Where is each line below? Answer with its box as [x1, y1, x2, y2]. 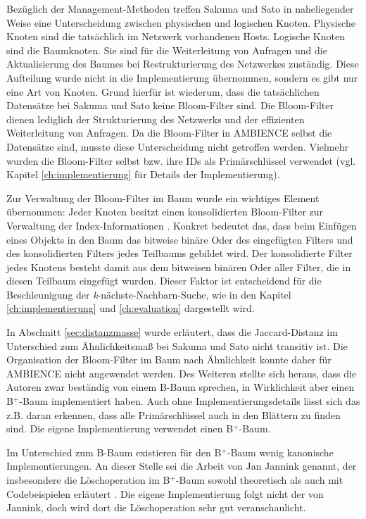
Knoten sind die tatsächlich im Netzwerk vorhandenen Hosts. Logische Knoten [6, 29, 345, 44]
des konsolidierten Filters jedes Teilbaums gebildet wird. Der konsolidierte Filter [6, 246, 353, 261]
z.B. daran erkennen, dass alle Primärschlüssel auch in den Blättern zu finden [6, 407, 341, 422]
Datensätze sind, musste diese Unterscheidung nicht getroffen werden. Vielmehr [6, 139, 349, 154]
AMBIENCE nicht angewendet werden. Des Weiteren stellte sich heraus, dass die [6, 365, 357, 380]
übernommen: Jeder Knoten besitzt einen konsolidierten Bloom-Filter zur [6, 204, 324, 219]
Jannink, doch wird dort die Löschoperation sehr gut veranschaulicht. [6, 500, 306, 515]
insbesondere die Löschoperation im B [6, 473, 170, 487]
